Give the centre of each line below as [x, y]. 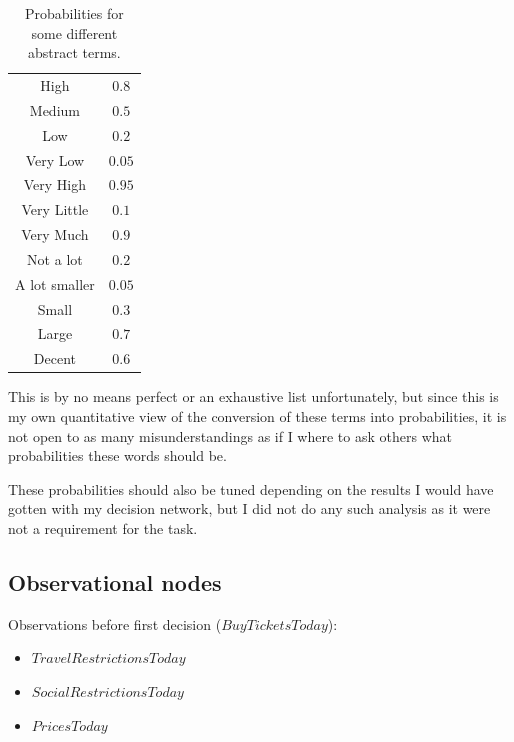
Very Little [55, 209]
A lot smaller [55, 283]
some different [74, 32]
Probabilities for [74, 13]
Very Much [55, 234]
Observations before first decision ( [115, 623]
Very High [55, 184]
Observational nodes [115, 581]
